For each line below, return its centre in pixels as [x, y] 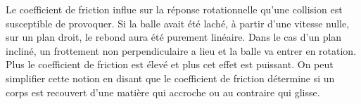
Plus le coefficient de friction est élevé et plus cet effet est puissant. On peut [170, 64]
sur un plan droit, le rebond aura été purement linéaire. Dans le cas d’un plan [174, 37]
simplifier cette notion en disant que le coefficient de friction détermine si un [170, 78]
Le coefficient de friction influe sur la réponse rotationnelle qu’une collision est [174, 9]
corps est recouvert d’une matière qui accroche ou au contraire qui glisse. [163, 92]
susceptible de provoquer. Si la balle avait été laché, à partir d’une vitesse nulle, [178, 23]
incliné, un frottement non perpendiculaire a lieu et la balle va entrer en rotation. [181, 50]
